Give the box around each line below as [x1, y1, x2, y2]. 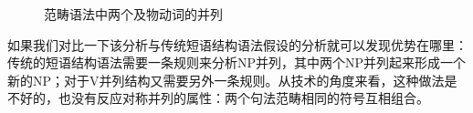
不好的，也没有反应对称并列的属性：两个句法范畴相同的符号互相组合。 [7, 88, 429, 108]
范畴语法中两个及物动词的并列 [44, 5, 223, 23]
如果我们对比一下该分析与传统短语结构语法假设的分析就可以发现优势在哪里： [7, 35, 468, 54]
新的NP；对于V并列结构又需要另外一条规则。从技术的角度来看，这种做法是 [7, 70, 457, 89]
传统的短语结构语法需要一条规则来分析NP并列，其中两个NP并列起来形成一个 [7, 53, 467, 72]
